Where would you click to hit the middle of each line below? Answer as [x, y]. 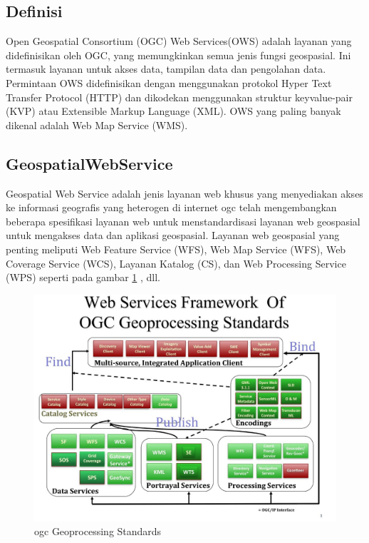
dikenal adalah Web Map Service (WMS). [97, 125]
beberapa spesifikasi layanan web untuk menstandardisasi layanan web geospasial [183, 221]
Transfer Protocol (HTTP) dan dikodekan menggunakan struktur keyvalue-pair [179, 97]
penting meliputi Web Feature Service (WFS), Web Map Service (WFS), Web [176, 249]
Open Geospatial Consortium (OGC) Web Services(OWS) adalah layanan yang [179, 41]
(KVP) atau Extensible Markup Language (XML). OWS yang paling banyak [173, 111]
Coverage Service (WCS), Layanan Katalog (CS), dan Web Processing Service [176, 263]
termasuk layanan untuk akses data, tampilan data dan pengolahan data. [166, 69]
